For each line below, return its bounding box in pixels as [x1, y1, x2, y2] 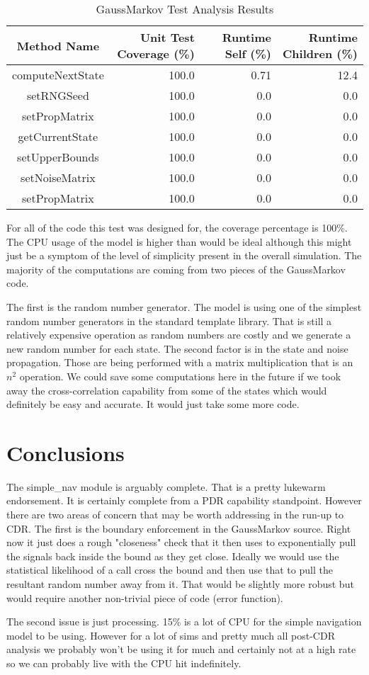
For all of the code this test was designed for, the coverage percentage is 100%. [6, 220, 348, 234]
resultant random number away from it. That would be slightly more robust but [6, 577, 354, 591]
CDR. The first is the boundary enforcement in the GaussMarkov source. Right [6, 521, 351, 535]
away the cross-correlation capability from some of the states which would [6, 382, 327, 397]
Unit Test [140, 29, 195, 45]
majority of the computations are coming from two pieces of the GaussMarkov [6, 261, 346, 276]
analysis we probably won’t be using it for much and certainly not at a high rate [6, 642, 356, 657]
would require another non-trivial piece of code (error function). [6, 590, 283, 605]
